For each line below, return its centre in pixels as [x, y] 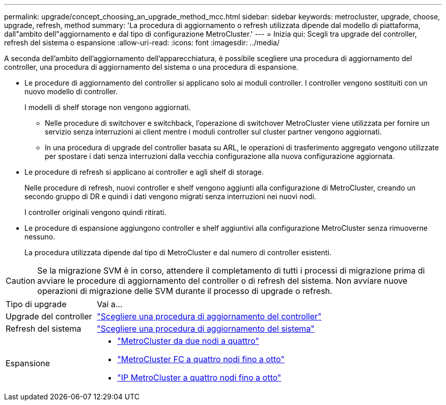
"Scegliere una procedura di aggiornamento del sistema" [206, 329]
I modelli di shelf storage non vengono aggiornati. [108, 107]
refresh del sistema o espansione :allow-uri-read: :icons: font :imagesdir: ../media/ [142, 43]
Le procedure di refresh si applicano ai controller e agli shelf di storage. [144, 172]
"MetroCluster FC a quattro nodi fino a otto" [201, 359]
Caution [21, 281]
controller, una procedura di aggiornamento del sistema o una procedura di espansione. [151, 67]
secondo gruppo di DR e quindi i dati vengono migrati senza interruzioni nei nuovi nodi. [170, 196]
